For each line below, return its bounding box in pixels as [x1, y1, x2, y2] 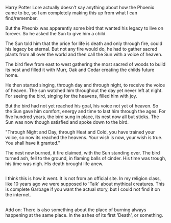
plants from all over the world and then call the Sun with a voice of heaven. [5, 51, 163, 57]
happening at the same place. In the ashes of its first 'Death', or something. [5, 212, 163, 218]
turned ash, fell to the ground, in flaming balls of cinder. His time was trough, [5, 155, 167, 161]
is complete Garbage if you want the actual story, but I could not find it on [5, 186, 160, 192]
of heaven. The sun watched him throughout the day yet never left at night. [5, 87, 163, 94]
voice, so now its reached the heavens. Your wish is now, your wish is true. [5, 135, 163, 140]
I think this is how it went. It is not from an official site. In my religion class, [5, 175, 161, 182]
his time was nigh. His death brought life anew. [5, 161, 104, 167]
